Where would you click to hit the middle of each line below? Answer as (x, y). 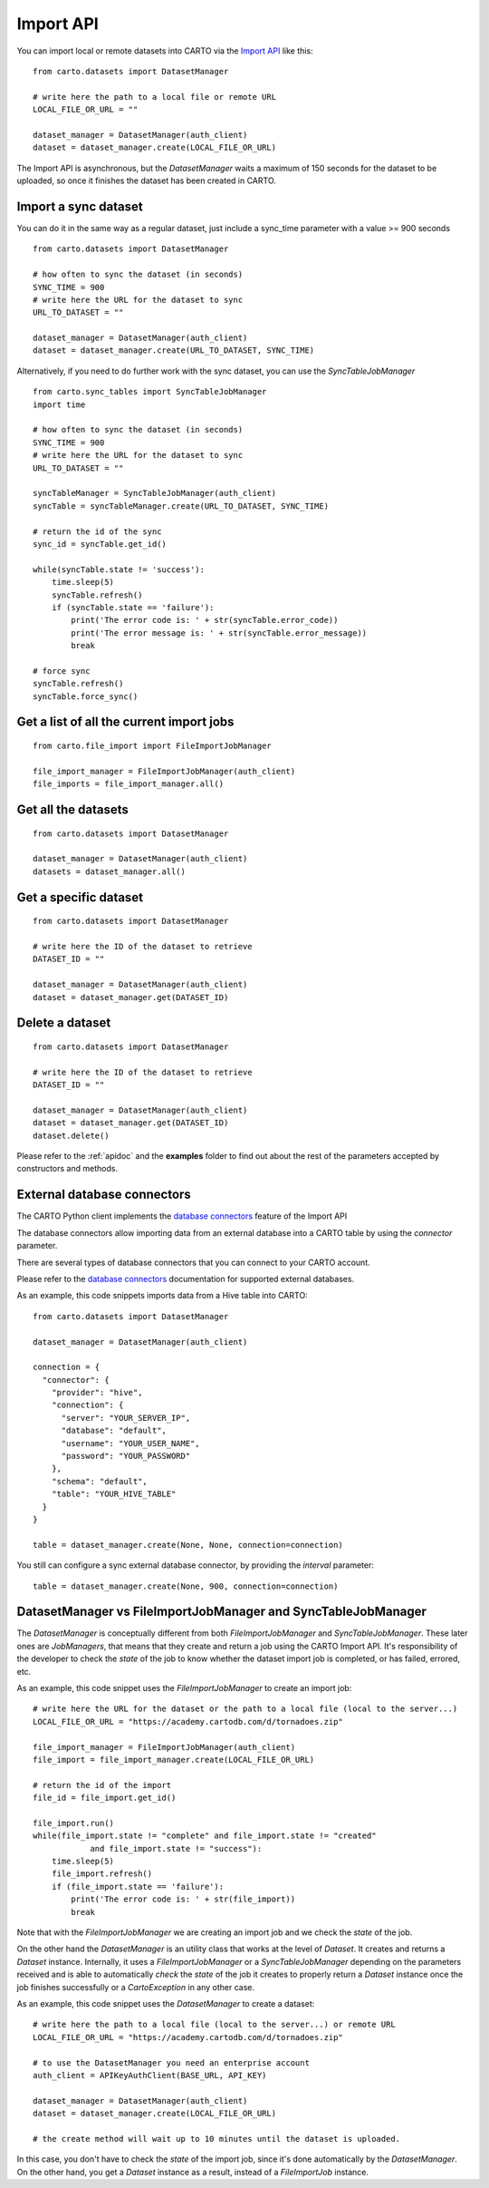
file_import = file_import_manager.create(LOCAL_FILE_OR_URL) (174, 1760)
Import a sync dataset (80, 206)
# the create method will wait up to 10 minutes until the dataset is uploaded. (217, 2139)
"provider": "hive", (97, 1393)
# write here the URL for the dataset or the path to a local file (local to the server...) (245, 1709)
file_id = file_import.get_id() (105, 1798)
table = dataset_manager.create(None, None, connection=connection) (188, 1545)
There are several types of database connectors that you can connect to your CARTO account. (193, 1262)
